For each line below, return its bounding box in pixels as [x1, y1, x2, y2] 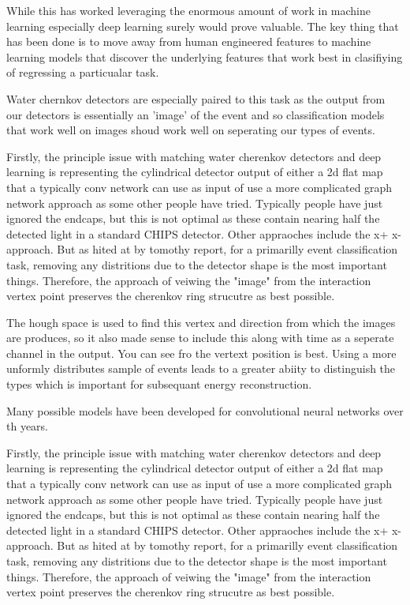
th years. [6, 418, 49, 434]
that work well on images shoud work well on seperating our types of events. [6, 122, 375, 138]
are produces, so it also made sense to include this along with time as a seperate [6, 329, 394, 346]
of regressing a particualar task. [6, 64, 159, 81]
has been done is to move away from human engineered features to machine [6, 33, 371, 50]
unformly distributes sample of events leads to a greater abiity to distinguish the [6, 360, 396, 377]
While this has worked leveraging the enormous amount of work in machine [6, 2, 371, 18]
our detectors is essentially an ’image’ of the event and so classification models [6, 106, 385, 122]
